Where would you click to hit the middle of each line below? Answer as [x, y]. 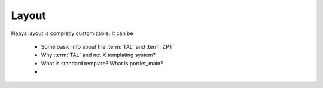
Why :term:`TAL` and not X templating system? [98, 55]
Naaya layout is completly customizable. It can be [72, 33]
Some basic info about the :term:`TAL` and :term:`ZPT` [108, 46]
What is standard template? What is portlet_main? [102, 63]
